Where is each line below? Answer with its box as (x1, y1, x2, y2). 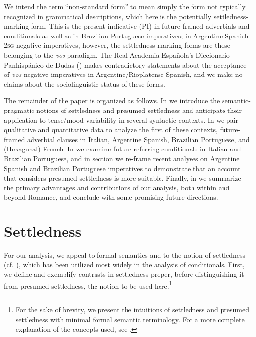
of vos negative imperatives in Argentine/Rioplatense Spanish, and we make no (4, 69, 243, 79)
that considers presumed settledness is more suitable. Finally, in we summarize (4, 173, 241, 183)
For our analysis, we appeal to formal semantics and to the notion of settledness (4, 250, 246, 260)
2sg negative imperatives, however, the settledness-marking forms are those (4, 40, 231, 50)
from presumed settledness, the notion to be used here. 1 (4, 279, 172, 291)
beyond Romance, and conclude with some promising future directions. (4, 192, 218, 202)
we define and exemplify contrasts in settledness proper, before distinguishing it (4, 269, 244, 279)
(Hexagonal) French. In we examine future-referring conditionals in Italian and (4, 144, 241, 154)
